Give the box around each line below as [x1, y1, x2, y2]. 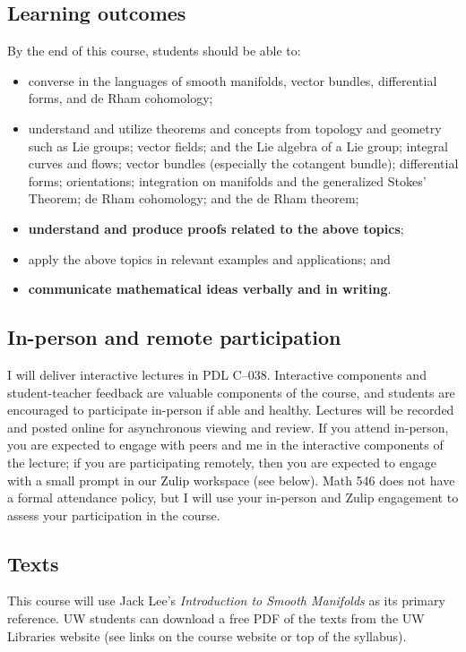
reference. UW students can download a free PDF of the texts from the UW [7, 609, 425, 628]
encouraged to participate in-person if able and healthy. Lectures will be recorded [7, 400, 454, 419]
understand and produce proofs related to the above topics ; [28, 219, 404, 237]
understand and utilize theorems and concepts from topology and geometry [28, 118, 442, 137]
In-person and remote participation [7, 323, 341, 351]
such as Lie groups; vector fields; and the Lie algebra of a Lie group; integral [28, 136, 448, 155]
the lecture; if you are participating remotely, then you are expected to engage [7, 452, 436, 471]
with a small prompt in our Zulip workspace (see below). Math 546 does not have [7, 470, 455, 489]
